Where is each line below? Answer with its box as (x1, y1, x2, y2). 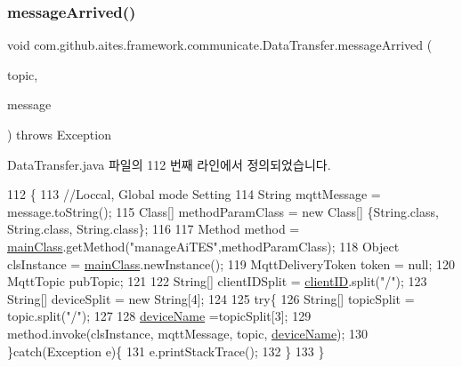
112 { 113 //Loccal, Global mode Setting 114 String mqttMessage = (7, 185, 381, 203)
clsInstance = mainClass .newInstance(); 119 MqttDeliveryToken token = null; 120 (7, 254, 456, 273)
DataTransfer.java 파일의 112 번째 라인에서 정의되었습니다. (7, 155, 331, 173)
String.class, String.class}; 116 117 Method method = (7, 219, 300, 238)
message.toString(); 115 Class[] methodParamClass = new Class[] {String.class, (7, 202, 439, 220)
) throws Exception (7, 125, 111, 143)
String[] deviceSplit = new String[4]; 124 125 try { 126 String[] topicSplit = (7, 289, 415, 307)
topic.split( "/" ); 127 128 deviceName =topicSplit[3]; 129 (7, 307, 312, 325)
